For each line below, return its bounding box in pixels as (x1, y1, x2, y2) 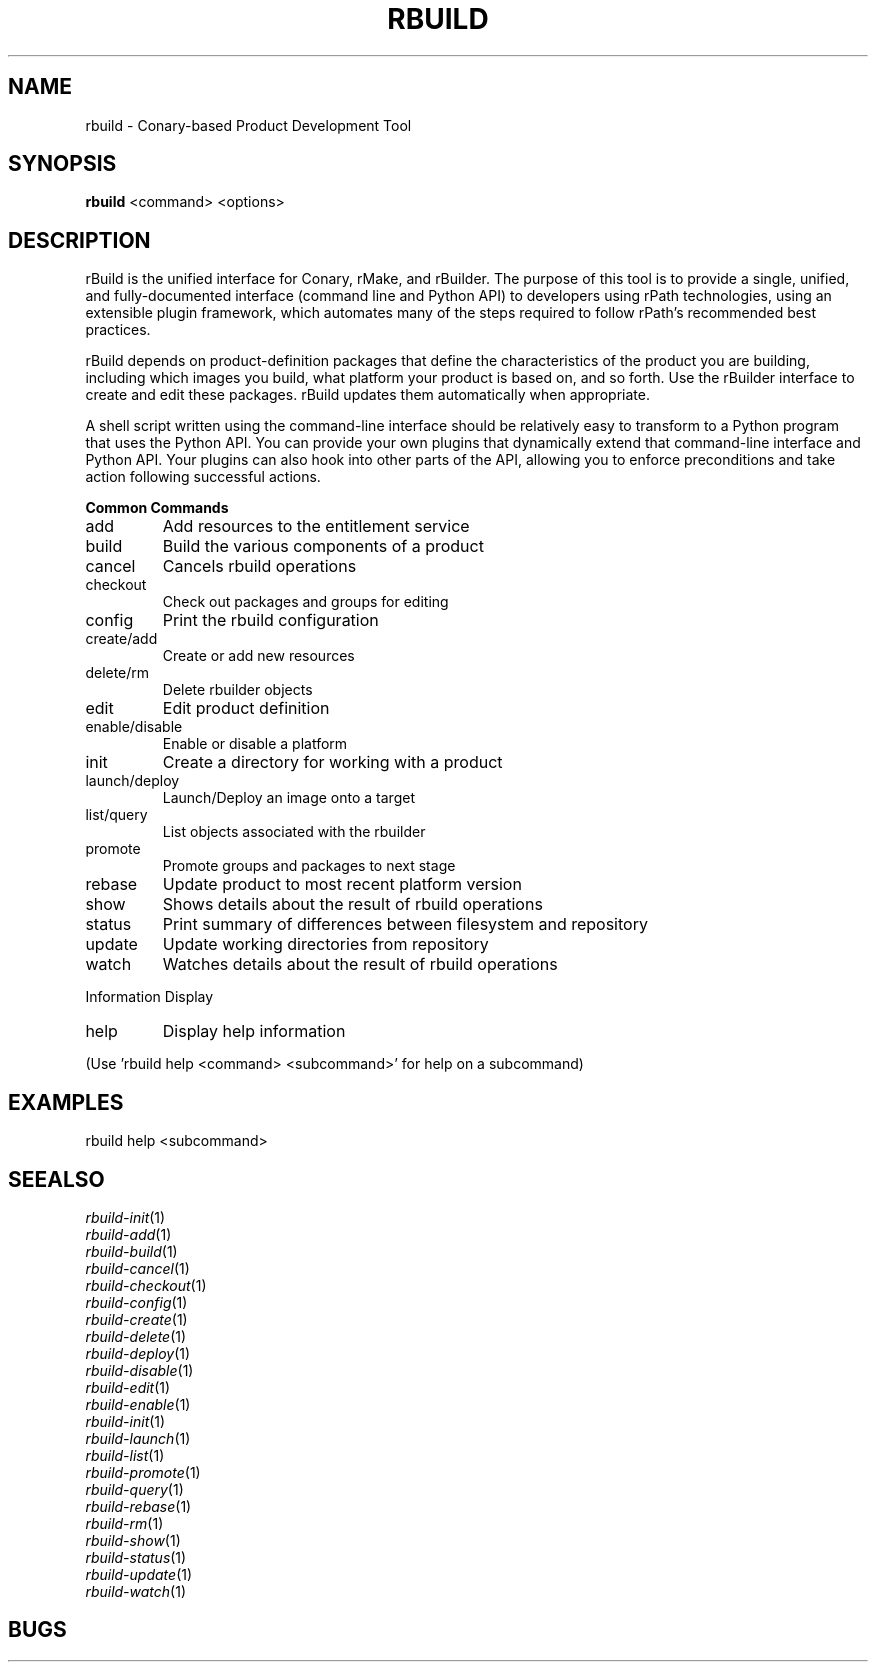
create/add (85, 630, 158, 648)
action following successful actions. (85, 468, 321, 486)
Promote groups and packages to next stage (162, 857, 456, 875)
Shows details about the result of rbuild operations (162, 894, 543, 915)
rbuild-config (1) (85, 1293, 188, 1311)
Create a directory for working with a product (162, 752, 503, 773)
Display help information (162, 1021, 346, 1042)
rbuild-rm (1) (85, 1514, 164, 1532)
